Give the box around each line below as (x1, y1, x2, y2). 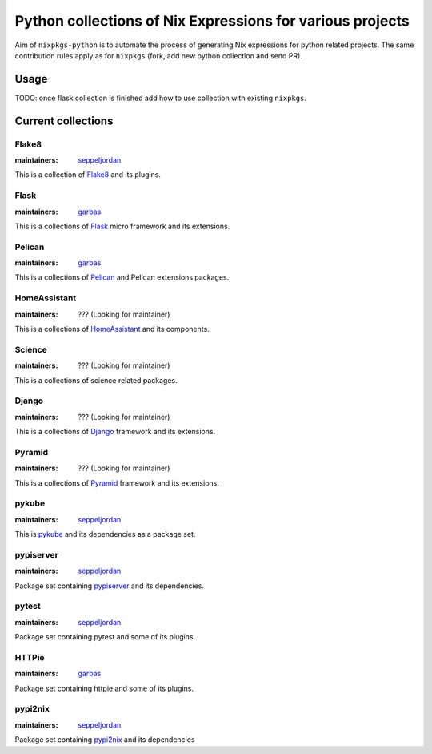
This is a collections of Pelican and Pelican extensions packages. (14, 272, 230, 282)
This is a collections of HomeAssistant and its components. (14, 324, 210, 333)
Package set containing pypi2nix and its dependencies (14, 735, 195, 744)
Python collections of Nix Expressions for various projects (14, 12, 410, 30)
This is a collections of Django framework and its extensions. (14, 427, 216, 437)
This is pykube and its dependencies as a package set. (14, 530, 196, 539)
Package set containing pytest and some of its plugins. (14, 632, 196, 642)
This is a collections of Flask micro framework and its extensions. (14, 221, 230, 231)
